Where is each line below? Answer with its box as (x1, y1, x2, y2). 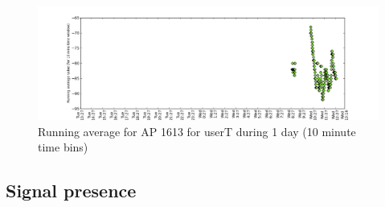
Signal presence (6, 178, 137, 203)
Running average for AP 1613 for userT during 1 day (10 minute (38, 122, 356, 139)
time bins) (38, 139, 88, 155)
